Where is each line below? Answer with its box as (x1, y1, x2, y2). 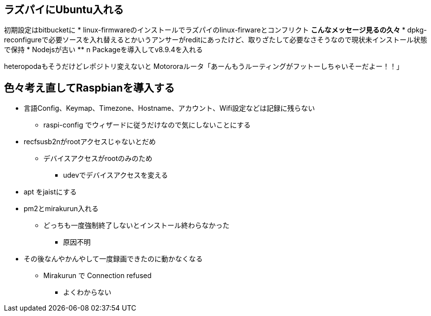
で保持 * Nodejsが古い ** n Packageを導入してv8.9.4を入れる (4, 45, 203, 54)
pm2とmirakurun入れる (24, 204, 99, 213)
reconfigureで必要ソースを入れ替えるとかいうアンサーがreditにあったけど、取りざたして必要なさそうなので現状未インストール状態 (4, 35, 428, 44)
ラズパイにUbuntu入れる (4, 3, 124, 16)
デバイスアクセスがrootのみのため (43, 154, 153, 163)
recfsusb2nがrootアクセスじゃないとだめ (24, 137, 156, 146)
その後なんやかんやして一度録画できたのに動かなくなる (24, 254, 203, 263)
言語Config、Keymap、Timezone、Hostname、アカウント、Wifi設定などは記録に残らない (24, 104, 315, 113)
